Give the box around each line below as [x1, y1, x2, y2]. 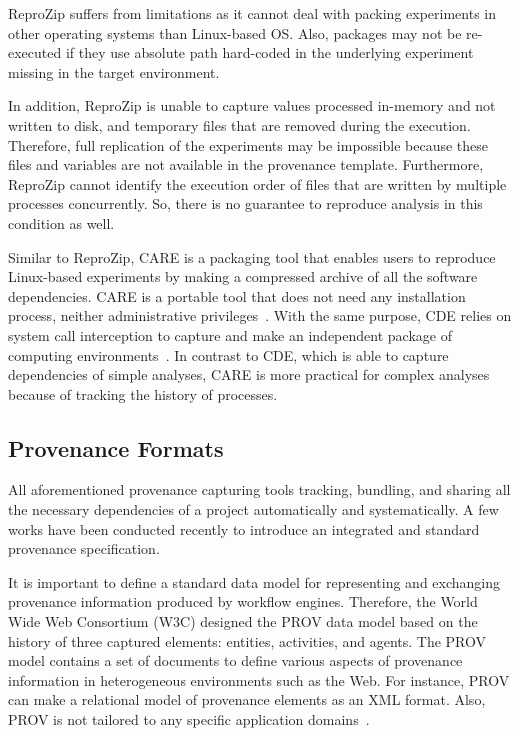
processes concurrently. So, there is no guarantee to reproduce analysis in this [8, 193, 483, 214]
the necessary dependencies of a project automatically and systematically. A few [8, 499, 499, 520]
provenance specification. [8, 538, 160, 559]
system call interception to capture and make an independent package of [8, 324, 452, 345]
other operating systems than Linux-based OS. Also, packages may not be [8, 22, 462, 43]
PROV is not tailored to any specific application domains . [8, 709, 370, 730]
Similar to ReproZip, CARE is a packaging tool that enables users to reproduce [8, 246, 496, 267]
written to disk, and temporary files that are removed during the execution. [8, 114, 471, 135]
